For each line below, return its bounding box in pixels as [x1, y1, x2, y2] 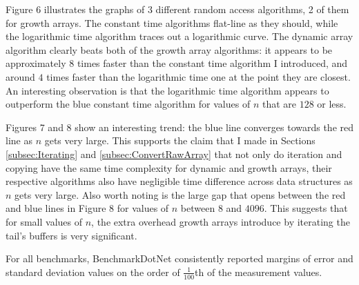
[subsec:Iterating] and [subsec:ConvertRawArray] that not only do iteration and [6, 146, 342, 161]
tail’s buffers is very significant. [6, 228, 137, 242]
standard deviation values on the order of [6, 264, 180, 279]
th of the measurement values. [195, 264, 322, 279]
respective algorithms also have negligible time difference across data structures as [6, 174, 353, 188]
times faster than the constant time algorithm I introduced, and [77, 56, 348, 70]
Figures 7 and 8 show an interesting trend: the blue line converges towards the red [6, 119, 354, 134]
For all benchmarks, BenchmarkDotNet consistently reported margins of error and [6, 251, 353, 266]
